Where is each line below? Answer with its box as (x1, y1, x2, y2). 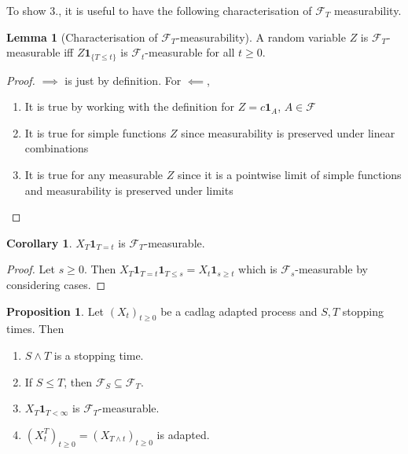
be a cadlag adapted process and (160, 302, 318, 319)
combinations (24, 140, 89, 156)
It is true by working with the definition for (24, 98, 235, 115)
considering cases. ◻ (6, 276, 106, 292)
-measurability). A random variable (176, 28, 346, 45)
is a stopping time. (53, 346, 144, 363)
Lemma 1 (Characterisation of (6, 28, 158, 45)
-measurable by (295, 261, 368, 277)
